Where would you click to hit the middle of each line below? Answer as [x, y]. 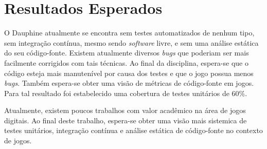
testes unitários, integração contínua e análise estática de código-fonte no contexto [133, 130]
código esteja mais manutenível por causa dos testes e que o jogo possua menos [129, 73]
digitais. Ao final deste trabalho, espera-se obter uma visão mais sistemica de [126, 120]
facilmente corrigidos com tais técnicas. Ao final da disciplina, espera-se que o [126, 62]
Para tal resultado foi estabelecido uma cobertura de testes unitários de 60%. [126, 93]
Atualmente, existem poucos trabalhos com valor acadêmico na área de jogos [125, 110]
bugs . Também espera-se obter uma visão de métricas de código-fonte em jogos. [129, 83]
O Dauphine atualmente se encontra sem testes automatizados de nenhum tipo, [129, 33]
